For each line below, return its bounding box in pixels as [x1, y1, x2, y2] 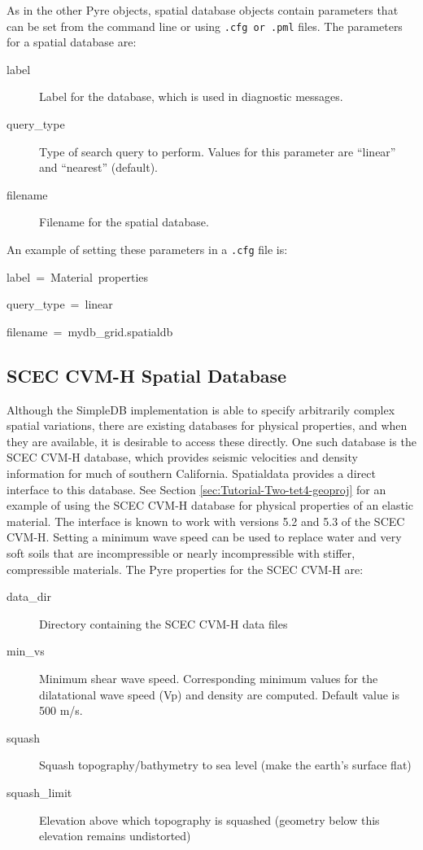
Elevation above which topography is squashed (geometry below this [39, 811, 380, 828]
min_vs [7, 642, 45, 659]
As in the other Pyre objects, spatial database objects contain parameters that [7, 2, 399, 18]
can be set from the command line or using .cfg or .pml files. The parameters [7, 17, 403, 34]
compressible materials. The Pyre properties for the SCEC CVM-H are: [7, 560, 364, 577]
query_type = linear [7, 296, 113, 313]
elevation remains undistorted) [39, 827, 191, 844]
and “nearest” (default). [39, 159, 158, 176]
